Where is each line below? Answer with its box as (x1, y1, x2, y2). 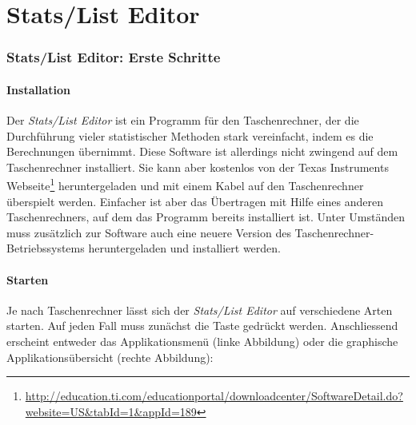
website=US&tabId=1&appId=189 (25, 403, 197, 419)
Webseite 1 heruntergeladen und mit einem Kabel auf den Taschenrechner (6, 175, 364, 194)
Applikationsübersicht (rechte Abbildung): (6, 348, 214, 365)
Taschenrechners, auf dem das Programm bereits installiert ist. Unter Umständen (6, 209, 405, 225)
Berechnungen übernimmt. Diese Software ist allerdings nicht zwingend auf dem (6, 143, 398, 160)
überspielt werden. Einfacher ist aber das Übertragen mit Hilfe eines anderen (6, 193, 383, 209)
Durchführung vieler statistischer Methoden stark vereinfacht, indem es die (6, 127, 374, 144)
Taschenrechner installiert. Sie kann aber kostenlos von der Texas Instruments (6, 158, 389, 175)
